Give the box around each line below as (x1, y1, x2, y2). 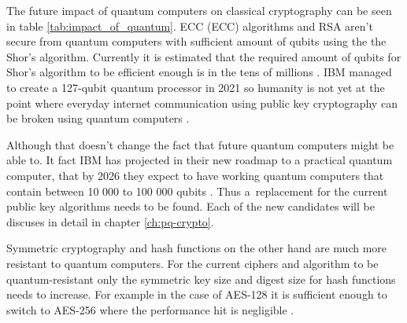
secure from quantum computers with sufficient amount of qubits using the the (6, 33, 387, 50)
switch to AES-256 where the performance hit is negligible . (6, 301, 294, 317)
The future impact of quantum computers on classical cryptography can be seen (6, 2, 392, 18)
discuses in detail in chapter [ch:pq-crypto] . (6, 213, 214, 229)
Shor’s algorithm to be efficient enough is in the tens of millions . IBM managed (6, 64, 392, 80)
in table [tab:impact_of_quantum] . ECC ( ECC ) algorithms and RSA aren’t (6, 17, 373, 34)
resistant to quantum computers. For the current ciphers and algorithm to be (6, 255, 379, 271)
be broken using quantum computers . (6, 110, 190, 127)
